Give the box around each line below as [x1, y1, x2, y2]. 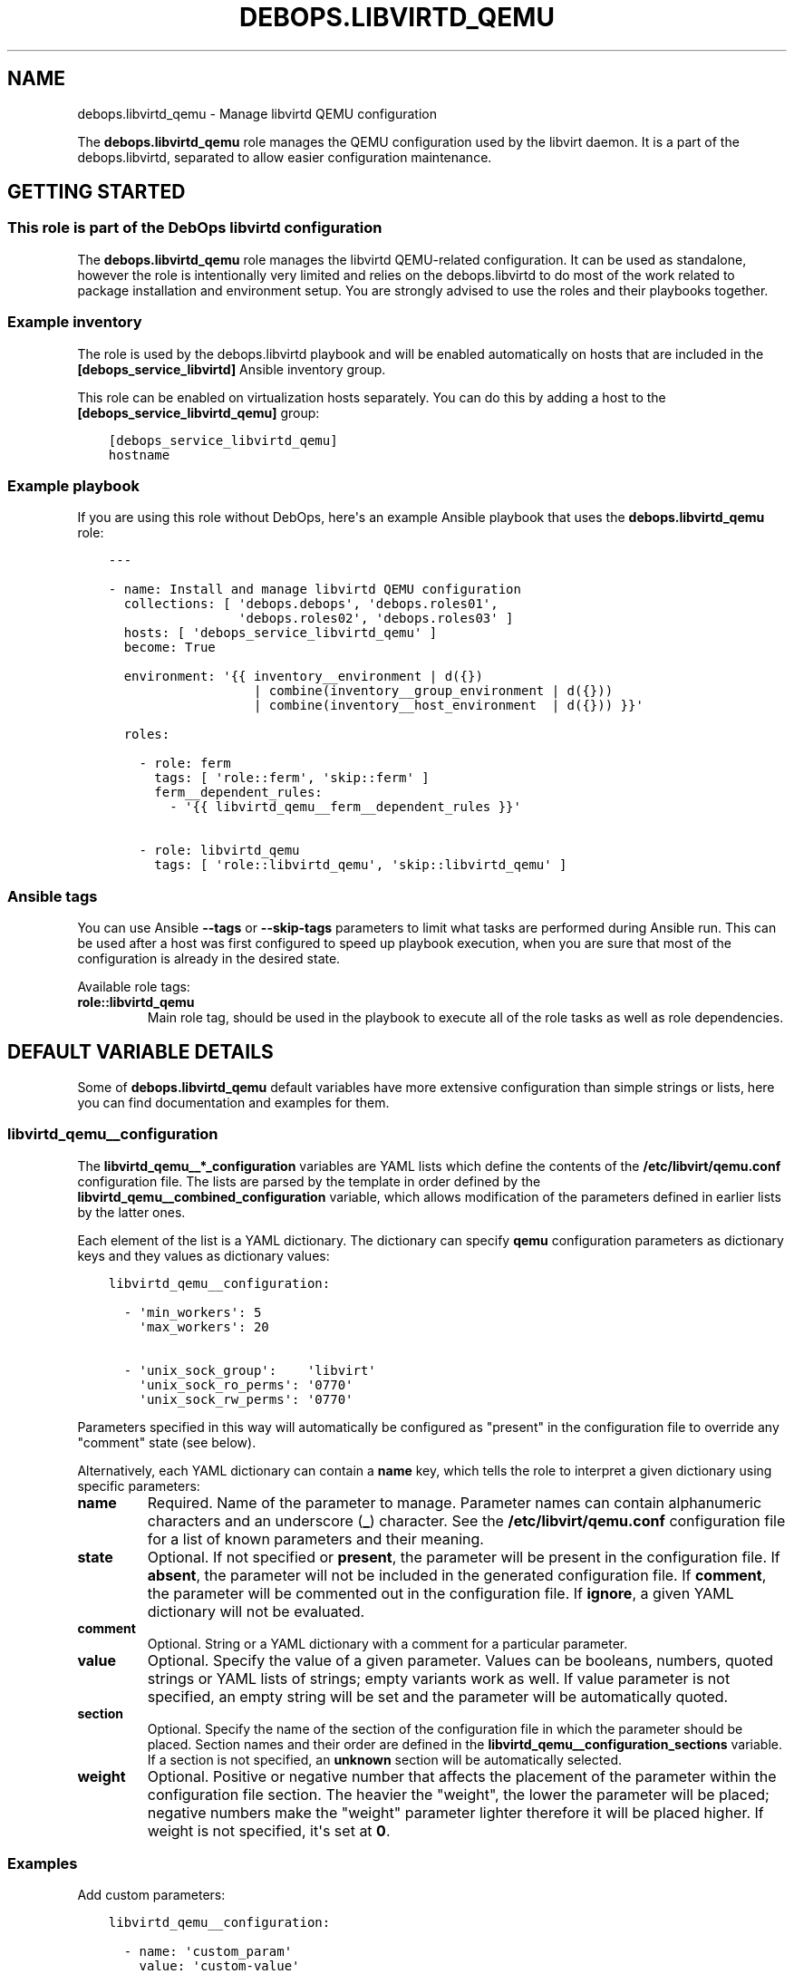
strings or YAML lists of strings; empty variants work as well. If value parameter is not [147, 1669, 731, 1688]
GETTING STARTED [7, 180, 186, 204]
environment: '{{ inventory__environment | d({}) [123, 669, 483, 684]
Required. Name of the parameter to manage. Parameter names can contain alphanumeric [147, 1493, 762, 1512]
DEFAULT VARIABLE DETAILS [7, 1040, 274, 1064]
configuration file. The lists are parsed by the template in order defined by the [77, 1173, 541, 1189]
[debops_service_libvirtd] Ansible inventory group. [77, 361, 386, 377]
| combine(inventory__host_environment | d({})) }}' [253, 698, 644, 713]
